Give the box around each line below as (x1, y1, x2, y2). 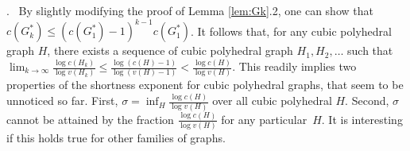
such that (347, 42, 393, 59)
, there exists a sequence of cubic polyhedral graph (47, 42, 293, 59)
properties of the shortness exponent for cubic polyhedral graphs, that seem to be (6, 76, 404, 93)
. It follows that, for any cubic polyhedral (191, 22, 392, 39)
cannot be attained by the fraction (6, 110, 174, 127)
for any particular (221, 110, 307, 127)
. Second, (345, 92, 389, 109)
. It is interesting (321, 110, 403, 127)
